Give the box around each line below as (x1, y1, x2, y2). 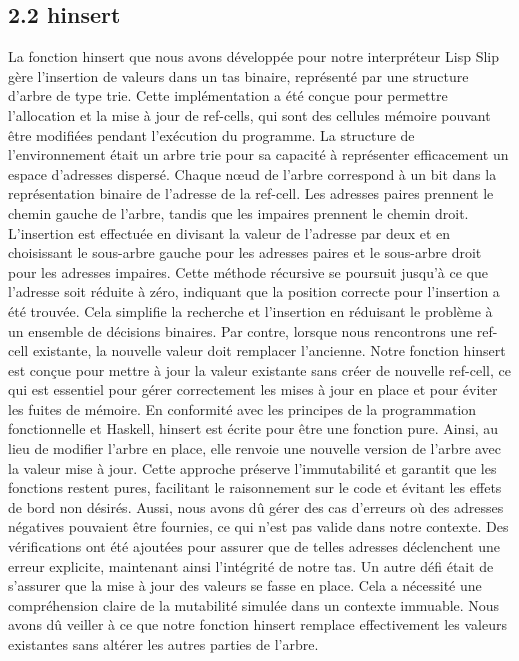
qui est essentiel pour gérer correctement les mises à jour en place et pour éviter (8, 379, 498, 400)
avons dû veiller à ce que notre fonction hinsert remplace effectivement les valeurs (8, 614, 507, 635)
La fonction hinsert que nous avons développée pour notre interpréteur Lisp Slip (8, 46, 499, 67)
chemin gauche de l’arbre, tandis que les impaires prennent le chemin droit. (8, 202, 469, 223)
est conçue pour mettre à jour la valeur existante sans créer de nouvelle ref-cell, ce (8, 359, 511, 380)
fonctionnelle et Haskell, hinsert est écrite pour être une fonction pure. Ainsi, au (8, 418, 499, 439)
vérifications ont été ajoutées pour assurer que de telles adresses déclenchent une (8, 536, 500, 557)
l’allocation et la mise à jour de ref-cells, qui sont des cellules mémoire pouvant (8, 104, 491, 125)
